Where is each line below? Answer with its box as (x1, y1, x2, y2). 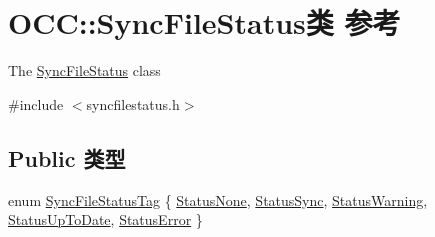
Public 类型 (8, 142, 126, 173)
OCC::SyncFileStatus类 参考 (8, 2, 401, 43)
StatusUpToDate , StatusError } (8, 209, 203, 230)
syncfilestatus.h (86, 93, 180, 114)
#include (8, 93, 64, 114)
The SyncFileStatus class (8, 60, 161, 81)
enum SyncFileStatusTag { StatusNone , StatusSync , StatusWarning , (8, 189, 428, 210)
